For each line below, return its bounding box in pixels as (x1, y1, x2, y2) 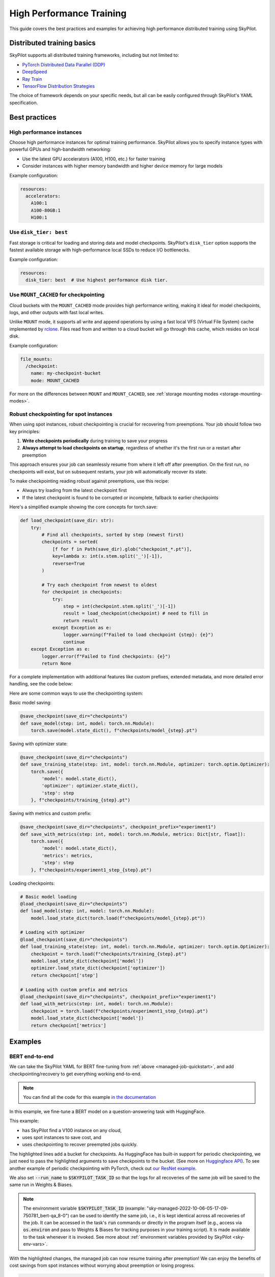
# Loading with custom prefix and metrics (20, 986, 128, 992)
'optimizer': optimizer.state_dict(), (41, 783, 139, 789)
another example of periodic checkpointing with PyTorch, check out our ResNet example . (9, 1165, 197, 1171)
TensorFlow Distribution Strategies (22, 83, 95, 89)
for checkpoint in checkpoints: (41, 589, 122, 595)
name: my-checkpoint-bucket (31, 370, 101, 376)
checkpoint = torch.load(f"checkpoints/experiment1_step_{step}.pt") (31, 1008, 208, 1014)
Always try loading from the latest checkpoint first (22, 487, 127, 493)
